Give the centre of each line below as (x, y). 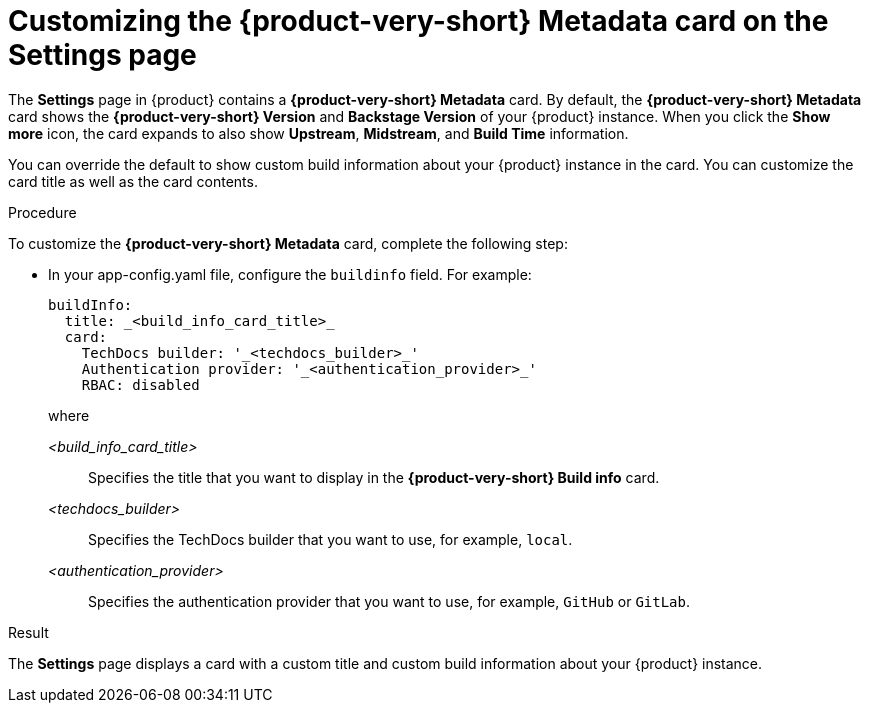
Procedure (42, 212)
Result (28, 632)
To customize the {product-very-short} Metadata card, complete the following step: (288, 243)
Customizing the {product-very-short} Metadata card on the (418, 21)
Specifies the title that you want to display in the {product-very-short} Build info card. (374, 477)
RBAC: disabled (140, 384)
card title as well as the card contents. (133, 181)
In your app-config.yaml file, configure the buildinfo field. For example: (290, 274)
